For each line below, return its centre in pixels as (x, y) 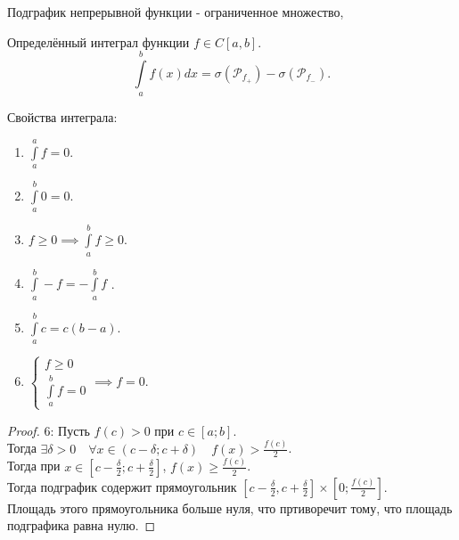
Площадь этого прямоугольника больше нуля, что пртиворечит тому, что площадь (230, 507)
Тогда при (34, 466)
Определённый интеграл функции (98, 41)
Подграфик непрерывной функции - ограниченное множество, (176, 12)
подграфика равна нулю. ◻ (82, 525)
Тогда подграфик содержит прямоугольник (122, 486)
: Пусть (70, 430)
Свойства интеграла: (62, 117)
